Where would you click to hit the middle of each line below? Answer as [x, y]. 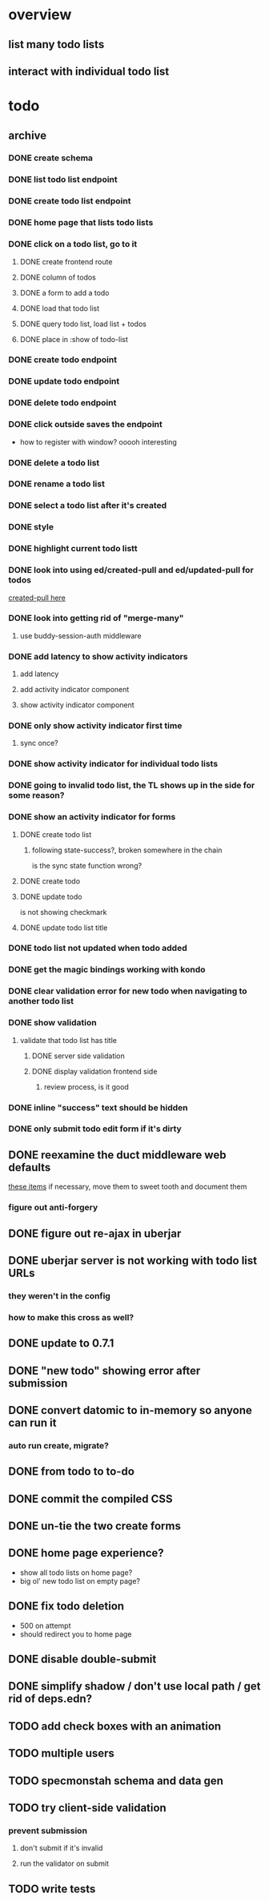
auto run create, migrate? [59, 1445]
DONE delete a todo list [54, 462]
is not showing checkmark [63, 912]
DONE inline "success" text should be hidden [98, 1107]
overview [40, 15]
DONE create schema [51, 158]
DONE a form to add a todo [64, 292]
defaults [30, 1167]
